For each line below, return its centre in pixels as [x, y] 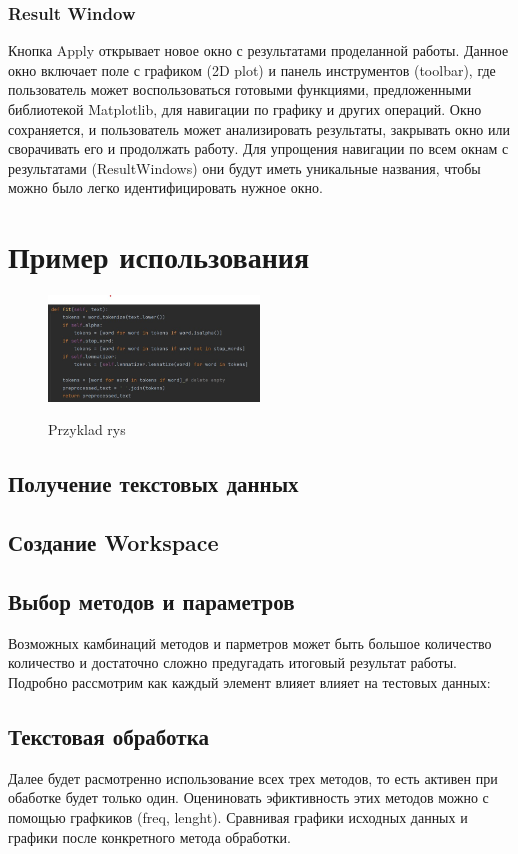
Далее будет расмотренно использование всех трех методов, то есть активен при [253, 777]
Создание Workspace [113, 542]
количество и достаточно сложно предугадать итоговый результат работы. [232, 662]
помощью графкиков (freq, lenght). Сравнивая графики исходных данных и [238, 816]
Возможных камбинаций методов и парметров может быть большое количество [250, 642]
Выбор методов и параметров [151, 600]
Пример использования [159, 256]
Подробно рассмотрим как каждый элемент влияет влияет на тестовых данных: [249, 681]
